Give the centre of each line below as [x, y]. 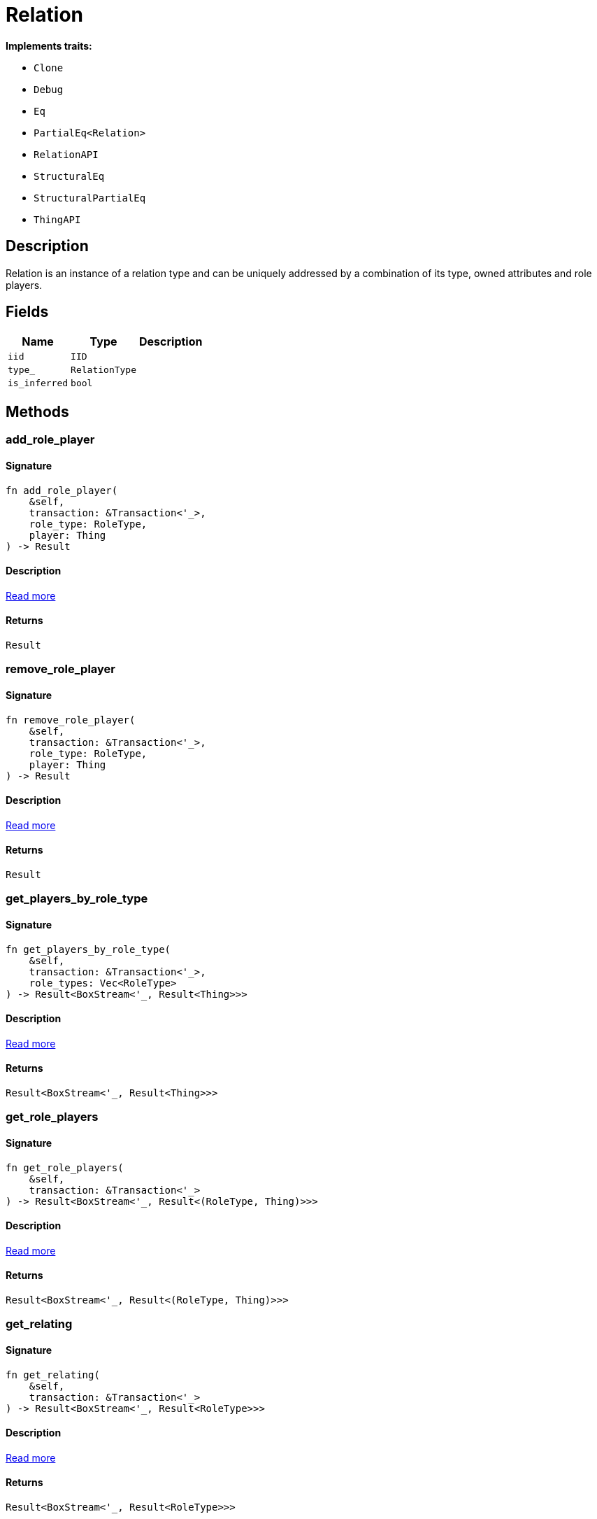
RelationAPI [66, 154]
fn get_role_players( [65, 1167]
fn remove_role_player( [71, 720]
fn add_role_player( [62, 490]
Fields [27, 312]
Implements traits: [49, 45]
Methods [37, 411]
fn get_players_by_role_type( [88, 949]
